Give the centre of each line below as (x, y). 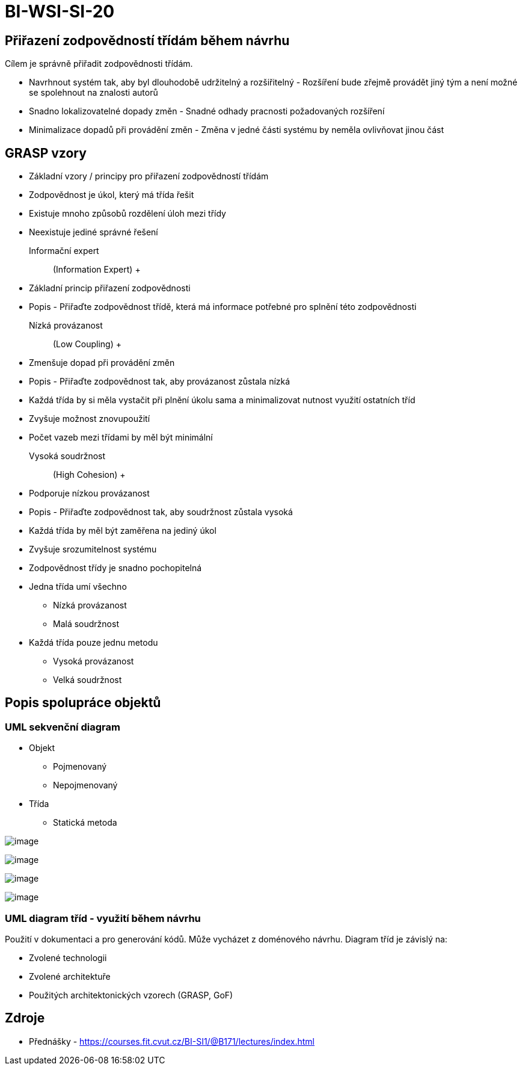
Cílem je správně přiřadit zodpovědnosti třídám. (99, 64)
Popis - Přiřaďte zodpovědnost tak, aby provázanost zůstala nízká (160, 382)
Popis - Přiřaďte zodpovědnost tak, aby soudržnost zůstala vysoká (161, 512)
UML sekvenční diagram (63, 727)
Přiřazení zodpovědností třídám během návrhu (147, 40)
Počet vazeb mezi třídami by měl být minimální (121, 438)
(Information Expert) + (97, 270)
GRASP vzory (46, 153)
